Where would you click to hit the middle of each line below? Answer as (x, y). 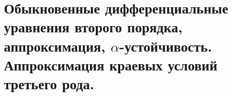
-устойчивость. (166, 46)
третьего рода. (49, 83)
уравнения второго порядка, (93, 27)
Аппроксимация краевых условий (111, 64)
